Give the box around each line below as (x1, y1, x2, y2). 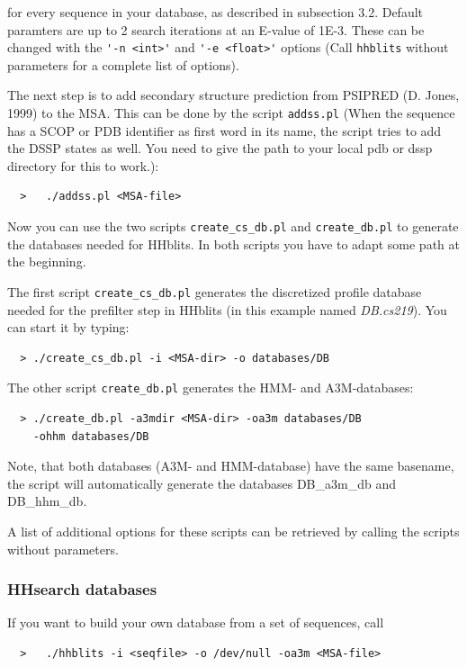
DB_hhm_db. (7, 491, 87, 510)
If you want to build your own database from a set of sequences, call (7, 613, 384, 632)
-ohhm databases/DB (32, 429, 149, 443)
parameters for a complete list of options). (7, 55, 239, 74)
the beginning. (7, 252, 86, 271)
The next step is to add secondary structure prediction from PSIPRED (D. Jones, (7, 86, 460, 104)
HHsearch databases (7, 578, 157, 600)
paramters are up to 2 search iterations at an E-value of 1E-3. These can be (7, 20, 425, 39)
